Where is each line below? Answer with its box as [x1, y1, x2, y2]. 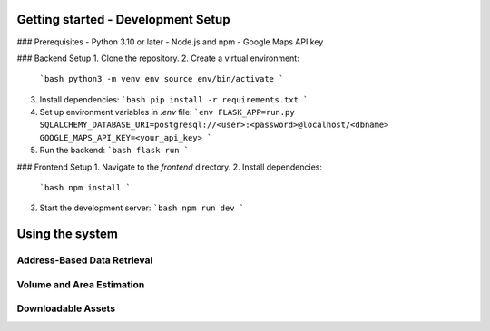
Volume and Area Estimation [16, 277, 145, 290]
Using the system [16, 227, 118, 242]
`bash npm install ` [39, 182, 132, 193]
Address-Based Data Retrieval [16, 254, 153, 267]
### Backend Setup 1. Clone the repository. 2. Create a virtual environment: [16, 53, 299, 63]
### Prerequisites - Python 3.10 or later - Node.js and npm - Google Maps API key [16, 36, 324, 47]
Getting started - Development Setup [16, 12, 230, 27]
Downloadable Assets [16, 302, 116, 315]
